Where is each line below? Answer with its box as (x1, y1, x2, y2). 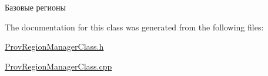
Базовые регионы (5, 1, 66, 13)
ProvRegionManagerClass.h (5, 40, 104, 53)
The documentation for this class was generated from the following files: (5, 20, 264, 33)
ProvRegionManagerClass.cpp (5, 60, 112, 72)
